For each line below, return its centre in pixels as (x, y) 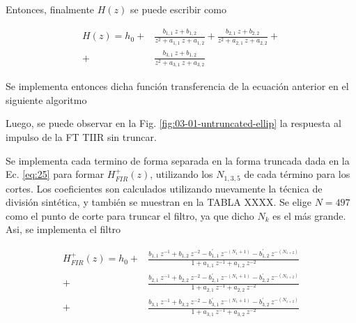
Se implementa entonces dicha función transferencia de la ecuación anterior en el (177, 86)
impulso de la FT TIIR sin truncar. (81, 136)
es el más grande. (309, 215)
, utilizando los (181, 174)
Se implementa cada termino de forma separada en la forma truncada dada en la (178, 160)
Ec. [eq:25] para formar (55, 174)
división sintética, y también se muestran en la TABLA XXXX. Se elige (158, 202)
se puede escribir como (178, 9)
